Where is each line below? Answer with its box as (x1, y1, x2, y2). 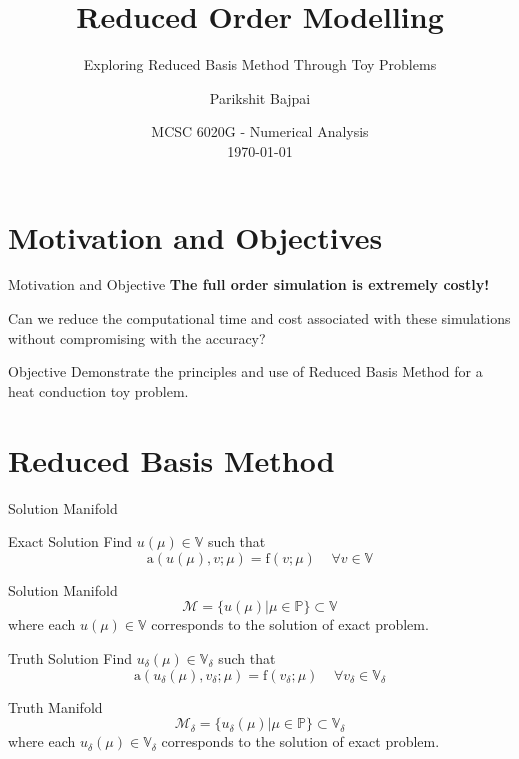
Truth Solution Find (8, 647, 132, 668)
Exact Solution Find (8, 531, 133, 552)
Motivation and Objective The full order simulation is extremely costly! (8, 274, 490, 295)
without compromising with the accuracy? (8, 327, 266, 348)
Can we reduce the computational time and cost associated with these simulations (8, 308, 511, 329)
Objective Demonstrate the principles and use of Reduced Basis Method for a (8, 361, 483, 382)
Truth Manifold (8, 696, 103, 717)
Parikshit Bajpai (209, 87, 311, 108)
